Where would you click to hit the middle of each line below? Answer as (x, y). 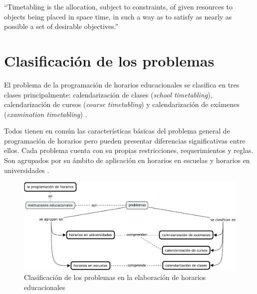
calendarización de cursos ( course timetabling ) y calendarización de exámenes (122, 104)
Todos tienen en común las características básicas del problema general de (117, 131)
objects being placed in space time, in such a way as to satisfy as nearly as (118, 16)
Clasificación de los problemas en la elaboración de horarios (115, 277)
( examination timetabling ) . (46, 114)
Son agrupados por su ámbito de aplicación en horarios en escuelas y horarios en (127, 160)
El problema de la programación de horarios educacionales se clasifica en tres (122, 84)
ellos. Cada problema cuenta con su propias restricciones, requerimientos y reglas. (129, 150)
